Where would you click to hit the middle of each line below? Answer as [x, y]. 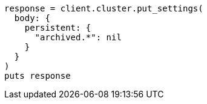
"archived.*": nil [78, 37]
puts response [38, 76]
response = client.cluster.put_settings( [104, 8]
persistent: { [58, 28]
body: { [32, 18]
